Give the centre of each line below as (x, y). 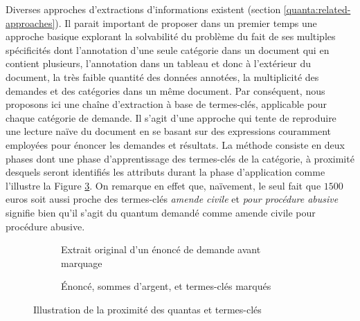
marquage (82, 263)
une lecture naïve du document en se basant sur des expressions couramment (169, 131)
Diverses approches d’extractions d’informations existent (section (143, 9)
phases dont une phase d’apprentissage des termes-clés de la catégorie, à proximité (180, 158)
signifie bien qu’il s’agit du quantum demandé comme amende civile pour (161, 212)
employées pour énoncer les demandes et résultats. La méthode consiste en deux (175, 144)
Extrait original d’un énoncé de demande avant (161, 249)
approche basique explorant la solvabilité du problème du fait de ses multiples (171, 36)
